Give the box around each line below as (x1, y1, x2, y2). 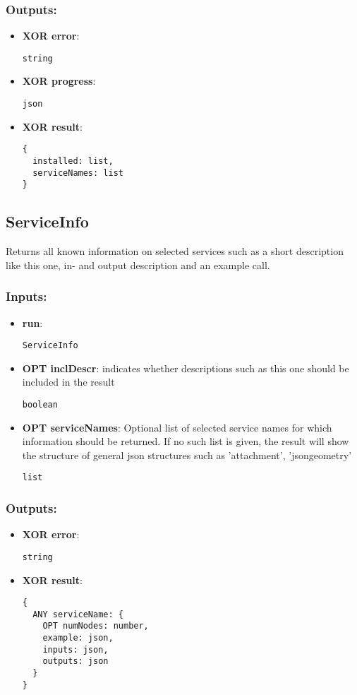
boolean (22, 399, 58, 410)
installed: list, (32, 155, 114, 166)
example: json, (42, 633, 114, 643)
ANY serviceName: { (32, 609, 123, 619)
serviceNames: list (32, 167, 123, 178)
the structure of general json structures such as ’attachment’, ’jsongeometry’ (22, 447, 352, 462)
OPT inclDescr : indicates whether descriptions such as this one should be (22, 360, 349, 375)
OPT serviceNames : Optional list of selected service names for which (22, 420, 332, 434)
